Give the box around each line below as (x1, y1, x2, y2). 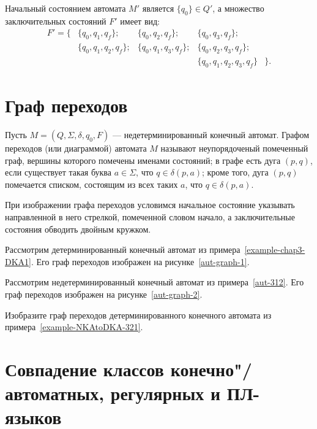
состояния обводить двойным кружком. (5, 222, 151, 235)
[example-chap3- (244, 243, 305, 256)
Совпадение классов (5, 356, 164, 381)
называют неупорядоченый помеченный (160, 142, 308, 154)
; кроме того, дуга (202, 166, 269, 179)
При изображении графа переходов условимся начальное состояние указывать (5, 198, 295, 211)
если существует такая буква (5, 166, 112, 179)
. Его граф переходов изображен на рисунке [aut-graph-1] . (31, 255, 250, 268)
